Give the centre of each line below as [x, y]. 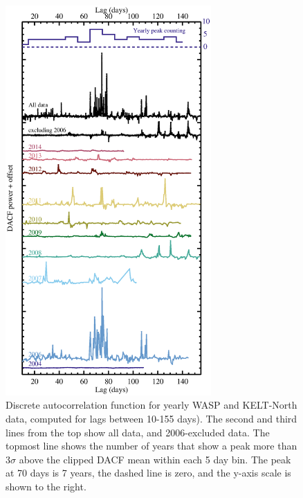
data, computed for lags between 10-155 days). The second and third [151, 418]
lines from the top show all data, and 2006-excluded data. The [138, 432]
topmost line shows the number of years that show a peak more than [151, 446]
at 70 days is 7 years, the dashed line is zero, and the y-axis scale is [148, 473]
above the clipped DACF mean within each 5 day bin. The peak [155, 459]
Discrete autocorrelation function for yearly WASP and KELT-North [151, 405]
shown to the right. [46, 486]
